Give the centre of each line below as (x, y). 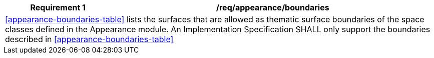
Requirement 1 (58, 7)
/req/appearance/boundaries (273, 7)
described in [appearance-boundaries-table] (89, 39)
